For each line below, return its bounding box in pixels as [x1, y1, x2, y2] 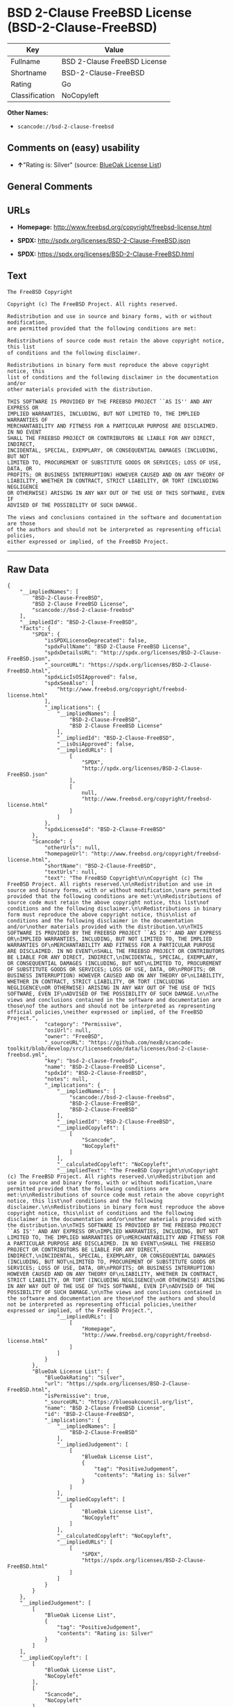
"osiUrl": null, [44, 1027, 92, 1034]
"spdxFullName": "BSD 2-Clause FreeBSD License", [44, 643, 191, 650]
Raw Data [7, 564, 50, 576]
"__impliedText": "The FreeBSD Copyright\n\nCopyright [56, 1167, 218, 1174]
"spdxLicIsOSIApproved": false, [44, 673, 138, 680]
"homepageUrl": [44, 850, 89, 857]
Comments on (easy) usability [7, 142, 140, 154]
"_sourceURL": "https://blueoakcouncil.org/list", [44, 1398, 194, 1406]
